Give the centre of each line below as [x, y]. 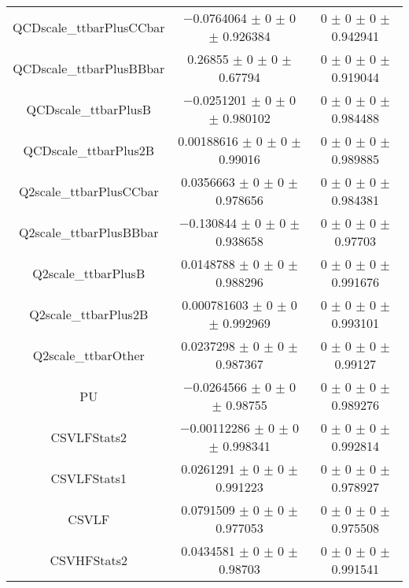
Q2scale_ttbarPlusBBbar [89, 232]
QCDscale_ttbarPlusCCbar [89, 27]
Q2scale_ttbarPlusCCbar [88, 191]
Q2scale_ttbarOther [88, 355]
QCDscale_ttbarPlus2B [89, 150]
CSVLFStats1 [89, 478]
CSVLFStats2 [89, 437]
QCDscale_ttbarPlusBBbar [89, 68]
